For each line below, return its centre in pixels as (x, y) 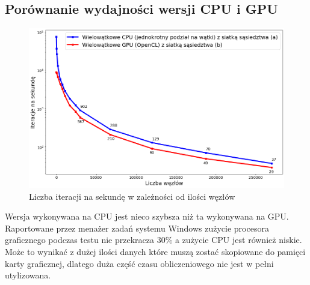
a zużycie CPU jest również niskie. (238, 240)
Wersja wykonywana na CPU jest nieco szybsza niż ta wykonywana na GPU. (147, 216)
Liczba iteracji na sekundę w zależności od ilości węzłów (132, 196)
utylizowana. (28, 275)
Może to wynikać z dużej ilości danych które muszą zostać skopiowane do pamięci (155, 251)
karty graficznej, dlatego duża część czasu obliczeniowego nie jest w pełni (139, 263)
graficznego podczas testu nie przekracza (79, 240)
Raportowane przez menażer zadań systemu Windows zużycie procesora (137, 228)
